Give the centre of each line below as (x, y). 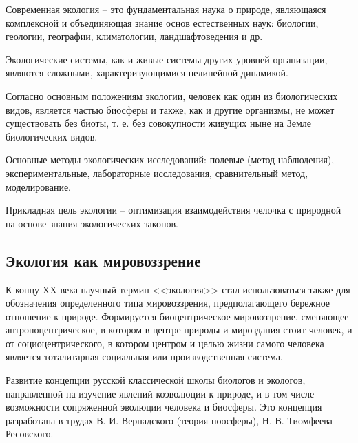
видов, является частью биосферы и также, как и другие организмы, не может (170, 109)
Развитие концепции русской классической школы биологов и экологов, (156, 380)
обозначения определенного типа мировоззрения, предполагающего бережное (168, 303)
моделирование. (39, 186)
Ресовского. (30, 434)
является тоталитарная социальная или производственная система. (144, 357)
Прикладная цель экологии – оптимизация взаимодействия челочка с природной (173, 210)
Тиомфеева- (312, 420)
